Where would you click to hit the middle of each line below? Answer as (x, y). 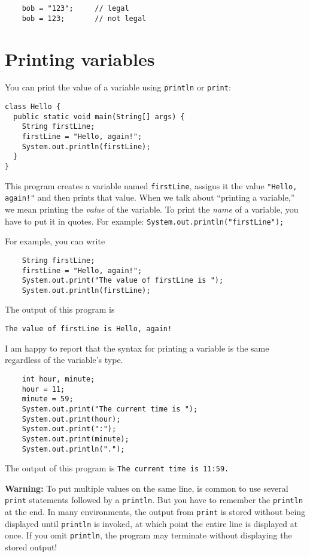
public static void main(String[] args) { (99, 116)
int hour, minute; (58, 379)
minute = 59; (48, 399)
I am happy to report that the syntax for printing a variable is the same (137, 348)
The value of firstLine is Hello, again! (89, 329)
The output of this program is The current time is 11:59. (117, 468)
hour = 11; (43, 389)
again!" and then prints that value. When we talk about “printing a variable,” (150, 197)
